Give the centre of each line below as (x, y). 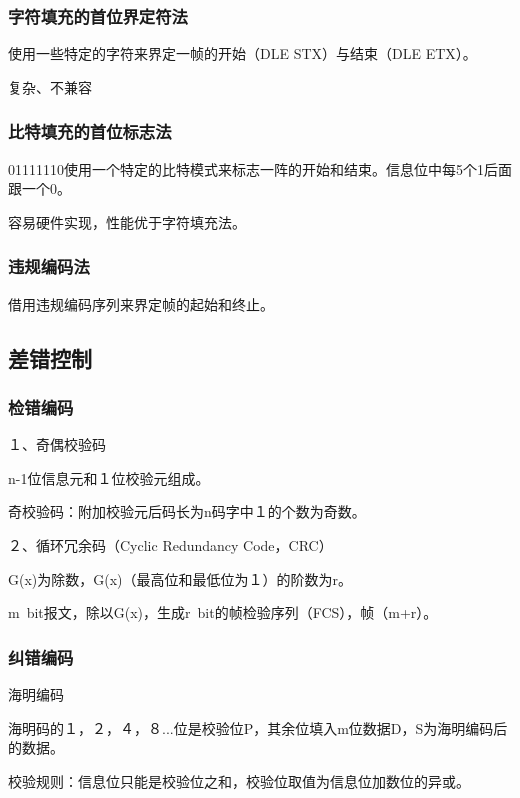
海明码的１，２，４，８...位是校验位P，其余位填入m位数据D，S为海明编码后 (258, 727)
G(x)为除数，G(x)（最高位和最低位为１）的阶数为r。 (180, 578)
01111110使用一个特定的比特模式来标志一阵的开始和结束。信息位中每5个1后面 (260, 168)
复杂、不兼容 (50, 86)
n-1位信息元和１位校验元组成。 (109, 477)
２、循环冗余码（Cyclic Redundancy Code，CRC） (170, 545)
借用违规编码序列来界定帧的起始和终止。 (141, 303)
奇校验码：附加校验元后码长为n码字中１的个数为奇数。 (187, 511)
